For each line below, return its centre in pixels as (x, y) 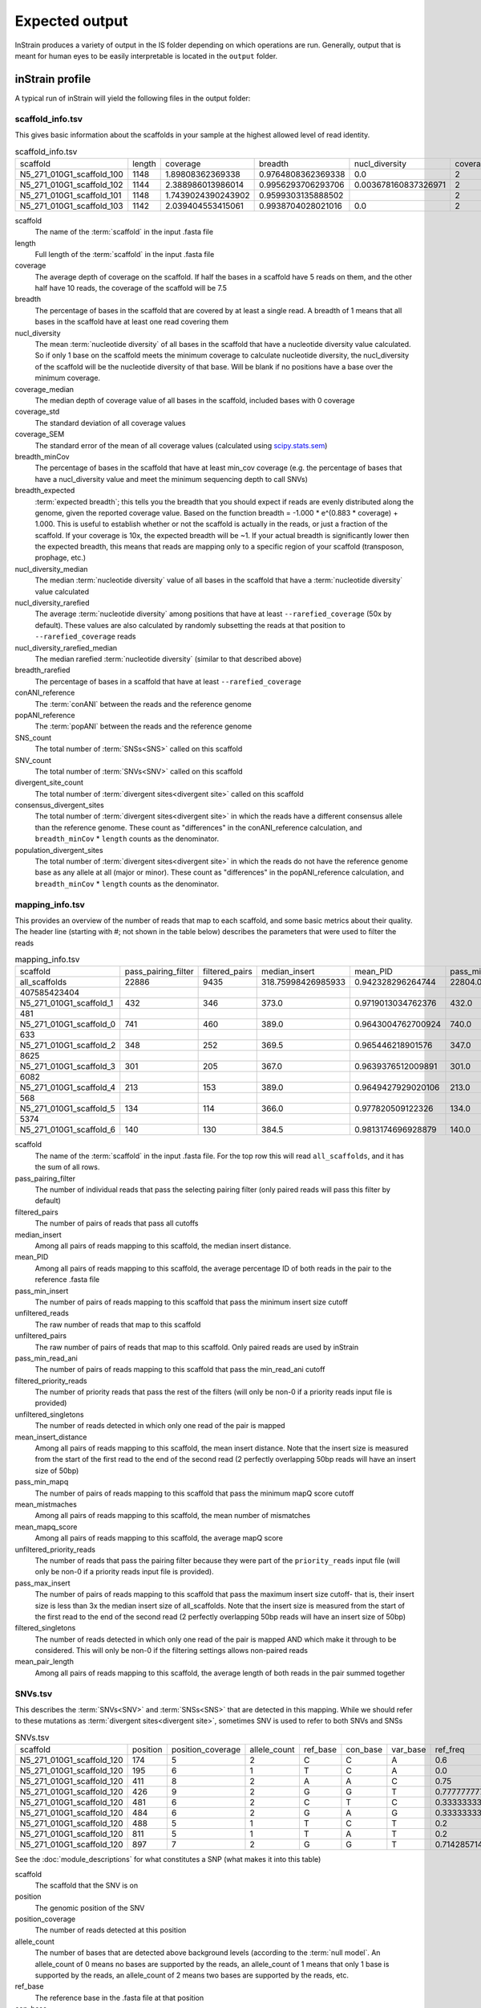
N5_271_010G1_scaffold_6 (68, 1130)
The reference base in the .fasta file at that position (119, 1998)
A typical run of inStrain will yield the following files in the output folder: (133, 98)
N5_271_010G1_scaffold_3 (68, 1067)
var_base (409, 1749)
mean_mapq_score (46, 1527)
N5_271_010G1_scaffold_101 (71, 195)
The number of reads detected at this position (111, 1930)
